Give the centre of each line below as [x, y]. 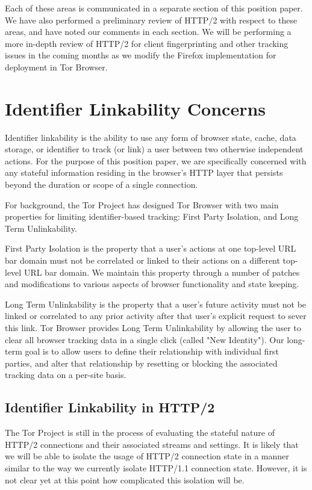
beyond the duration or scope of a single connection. [101, 185]
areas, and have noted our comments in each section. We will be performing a [148, 32]
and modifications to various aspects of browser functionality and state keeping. [152, 284]
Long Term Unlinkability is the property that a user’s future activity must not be [156, 304]
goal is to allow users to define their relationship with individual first [152, 351]
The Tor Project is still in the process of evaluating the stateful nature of [140, 433]
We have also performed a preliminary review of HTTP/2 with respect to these [151, 20]
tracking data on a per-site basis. [66, 375]
